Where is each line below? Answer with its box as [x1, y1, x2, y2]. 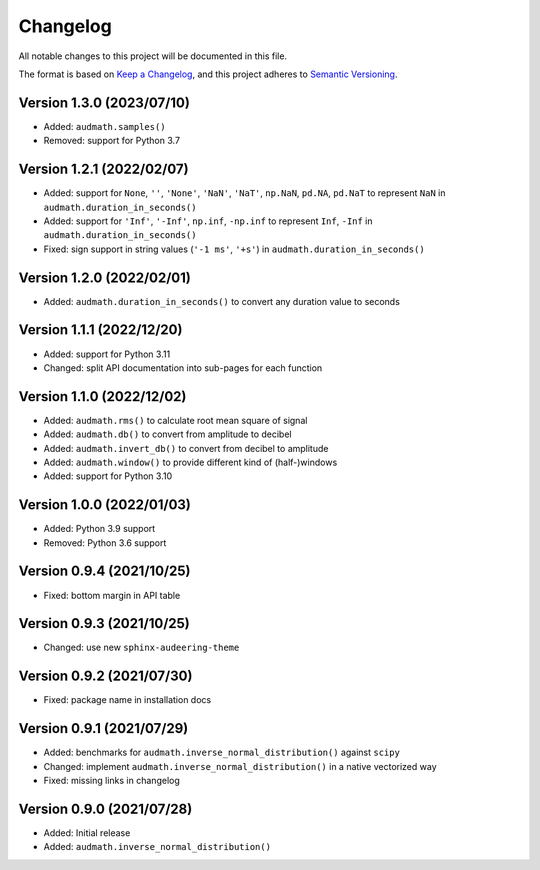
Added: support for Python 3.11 [43, 348, 171, 360]
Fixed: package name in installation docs [43, 694, 212, 706]
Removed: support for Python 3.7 [43, 135, 180, 147]
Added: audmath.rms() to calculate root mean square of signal [43, 414, 308, 426]
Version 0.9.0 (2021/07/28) [18, 800, 193, 817]
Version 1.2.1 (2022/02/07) [18, 161, 189, 178]
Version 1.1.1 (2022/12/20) [18, 321, 183, 339]
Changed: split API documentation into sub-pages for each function [43, 361, 323, 374]
